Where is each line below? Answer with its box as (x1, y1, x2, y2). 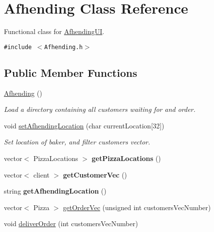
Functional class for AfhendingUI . (4, 26, 105, 36)
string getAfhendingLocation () (4, 186, 107, 196)
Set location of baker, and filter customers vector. (4, 137, 150, 147)
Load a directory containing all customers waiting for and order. (4, 104, 196, 114)
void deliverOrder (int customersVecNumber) (4, 218, 138, 229)
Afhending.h (44, 43, 83, 51)
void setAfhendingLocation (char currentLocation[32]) (4, 120, 164, 130)
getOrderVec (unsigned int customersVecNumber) (63, 202, 211, 212)
